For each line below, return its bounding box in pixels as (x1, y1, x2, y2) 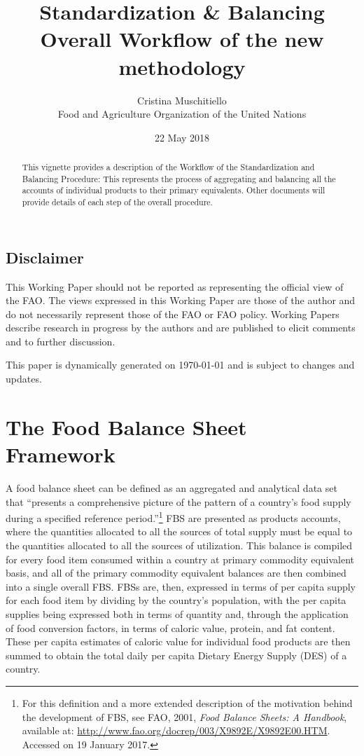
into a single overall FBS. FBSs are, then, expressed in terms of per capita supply (6, 579, 356, 593)
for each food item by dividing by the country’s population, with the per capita (6, 593, 346, 607)
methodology (118, 52, 246, 81)
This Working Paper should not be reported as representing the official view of (6, 279, 344, 294)
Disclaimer (6, 246, 84, 268)
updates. (6, 371, 42, 386)
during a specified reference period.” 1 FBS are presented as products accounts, (6, 509, 341, 525)
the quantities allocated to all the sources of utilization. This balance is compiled (6, 538, 353, 553)
